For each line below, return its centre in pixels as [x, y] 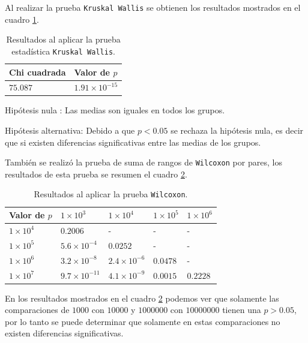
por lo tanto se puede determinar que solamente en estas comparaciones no [143, 321]
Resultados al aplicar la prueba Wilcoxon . [111, 194]
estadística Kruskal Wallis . [63, 51]
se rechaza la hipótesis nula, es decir [237, 130]
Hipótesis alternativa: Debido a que [70, 130]
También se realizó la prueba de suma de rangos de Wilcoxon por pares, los [143, 162]
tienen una [242, 310]
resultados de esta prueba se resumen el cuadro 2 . [96, 174]
